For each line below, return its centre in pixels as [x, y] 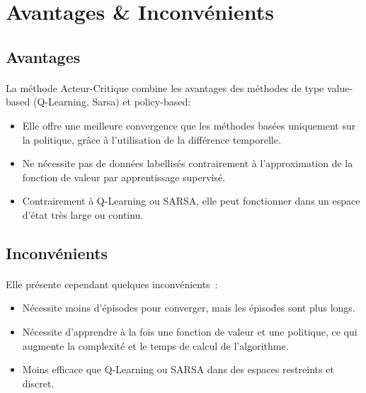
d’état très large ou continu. [83, 214]
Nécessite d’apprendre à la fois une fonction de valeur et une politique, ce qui [190, 332]
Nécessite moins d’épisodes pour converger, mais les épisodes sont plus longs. [189, 308]
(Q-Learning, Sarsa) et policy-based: [112, 102]
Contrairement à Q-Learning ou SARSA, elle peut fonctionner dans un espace [191, 201]
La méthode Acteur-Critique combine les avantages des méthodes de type [165, 87]
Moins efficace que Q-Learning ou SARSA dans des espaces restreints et [178, 369]
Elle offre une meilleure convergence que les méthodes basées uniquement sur [189, 125]
